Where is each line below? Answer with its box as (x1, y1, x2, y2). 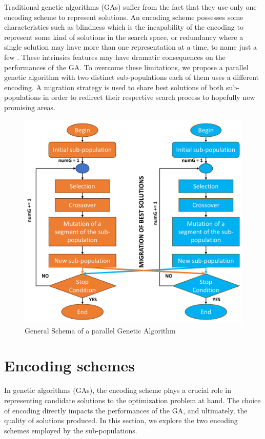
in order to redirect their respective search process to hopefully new (43, 92, 255, 102)
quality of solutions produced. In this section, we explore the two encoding (4, 415, 238, 426)
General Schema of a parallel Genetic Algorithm (25, 325, 176, 336)
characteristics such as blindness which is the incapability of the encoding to (4, 22, 243, 32)
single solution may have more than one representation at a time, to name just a (4, 41, 257, 52)
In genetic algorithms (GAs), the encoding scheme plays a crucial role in (4, 385, 232, 395)
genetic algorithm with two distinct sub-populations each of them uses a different (4, 72, 259, 82)
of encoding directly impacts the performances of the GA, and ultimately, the (4, 405, 248, 415)
